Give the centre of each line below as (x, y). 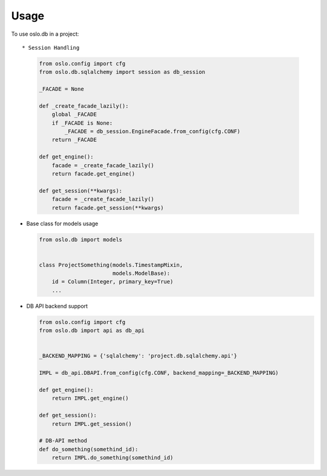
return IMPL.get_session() (92, 424)
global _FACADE (74, 114)
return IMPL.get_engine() (90, 398)
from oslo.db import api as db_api (92, 331)
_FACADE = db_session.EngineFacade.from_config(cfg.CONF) (152, 131)
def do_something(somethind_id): (89, 449)
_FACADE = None (61, 89)
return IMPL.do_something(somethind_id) (113, 458)
